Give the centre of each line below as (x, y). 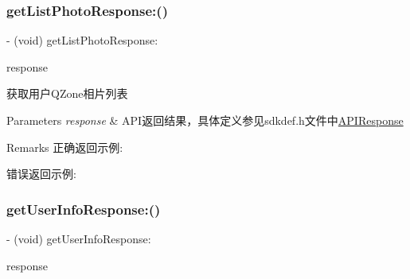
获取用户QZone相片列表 (67, 93)
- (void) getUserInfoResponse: (79, 238)
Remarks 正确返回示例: (65, 147)
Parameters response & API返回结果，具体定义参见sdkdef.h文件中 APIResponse (205, 120)
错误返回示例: (41, 174)
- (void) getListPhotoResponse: (82, 40)
